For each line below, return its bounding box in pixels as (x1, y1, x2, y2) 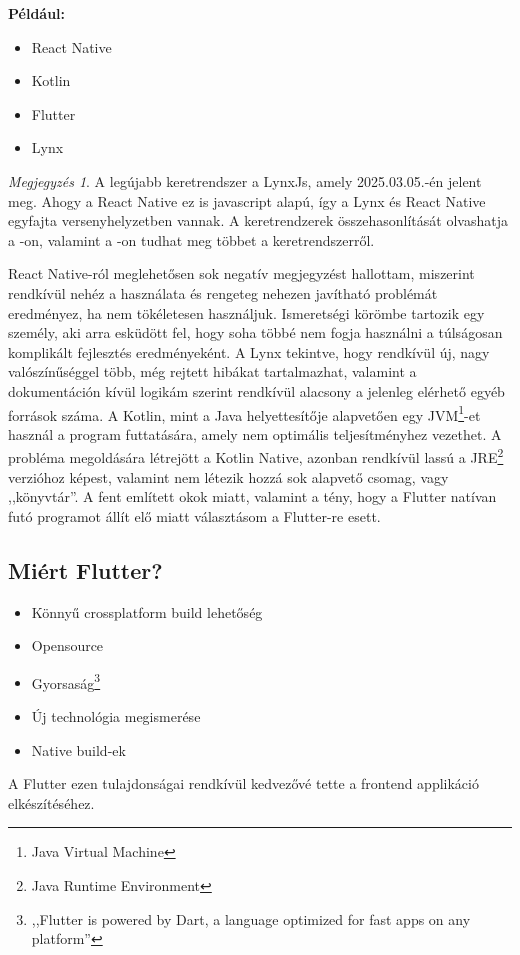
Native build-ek (31, 739, 126, 760)
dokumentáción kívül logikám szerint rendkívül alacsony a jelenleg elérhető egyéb (8, 380, 505, 401)
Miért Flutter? (8, 554, 163, 585)
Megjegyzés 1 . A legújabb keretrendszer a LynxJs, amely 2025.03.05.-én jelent (8, 170, 482, 191)
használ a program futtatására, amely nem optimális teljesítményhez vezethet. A (8, 423, 502, 444)
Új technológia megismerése (31, 706, 201, 727)
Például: (8, 3, 66, 23)
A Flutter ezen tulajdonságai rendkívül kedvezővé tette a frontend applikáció (8, 773, 479, 794)
